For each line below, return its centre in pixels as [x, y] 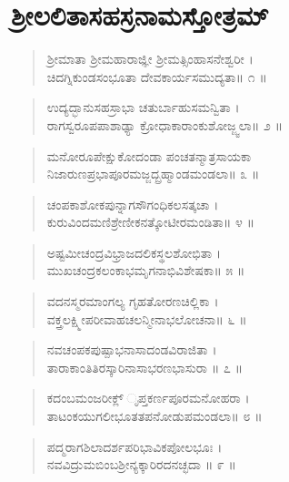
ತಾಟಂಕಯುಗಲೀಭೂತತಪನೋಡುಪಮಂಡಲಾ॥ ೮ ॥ [154, 416]
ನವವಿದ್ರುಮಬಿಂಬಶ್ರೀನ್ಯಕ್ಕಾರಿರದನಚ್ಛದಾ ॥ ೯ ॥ [141, 464]
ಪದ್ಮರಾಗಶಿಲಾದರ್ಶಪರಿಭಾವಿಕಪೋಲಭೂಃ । [135, 446]
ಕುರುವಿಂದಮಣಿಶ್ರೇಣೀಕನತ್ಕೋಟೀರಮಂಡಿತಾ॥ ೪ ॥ [151, 222]
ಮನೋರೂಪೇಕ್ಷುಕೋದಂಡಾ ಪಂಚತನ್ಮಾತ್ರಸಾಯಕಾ [149, 155]
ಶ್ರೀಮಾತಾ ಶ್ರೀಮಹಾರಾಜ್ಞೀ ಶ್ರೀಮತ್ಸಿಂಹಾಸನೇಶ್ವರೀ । [150, 59]
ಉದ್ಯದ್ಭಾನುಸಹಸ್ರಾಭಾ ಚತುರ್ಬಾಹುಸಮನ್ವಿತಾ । [143, 107]
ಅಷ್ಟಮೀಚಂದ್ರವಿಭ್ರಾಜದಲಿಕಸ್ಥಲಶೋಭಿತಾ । [134, 252]
